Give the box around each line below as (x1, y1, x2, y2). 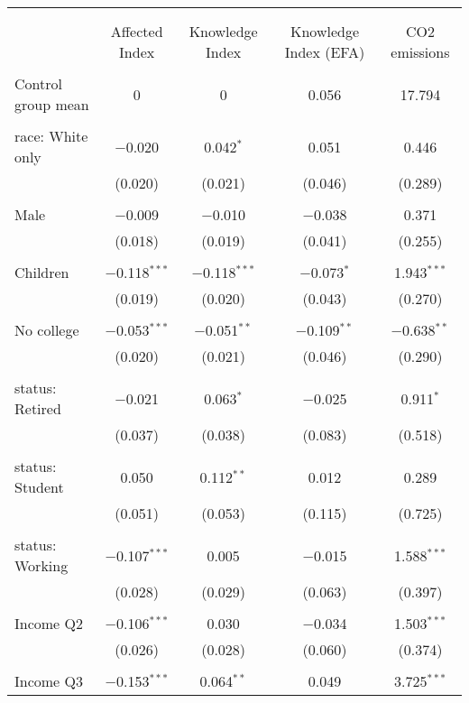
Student (14, 476, 64, 497)
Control (14, 73, 62, 94)
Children (14, 262, 69, 282)
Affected (110, 21, 163, 42)
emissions (391, 42, 450, 62)
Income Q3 (14, 671, 83, 691)
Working (14, 555, 69, 576)
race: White (14, 125, 88, 146)
